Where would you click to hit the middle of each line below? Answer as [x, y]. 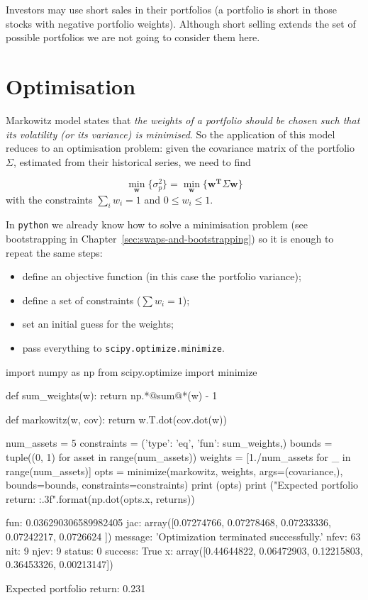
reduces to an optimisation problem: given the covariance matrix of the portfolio [180, 148]
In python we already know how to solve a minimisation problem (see [157, 224]
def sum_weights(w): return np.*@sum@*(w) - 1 [112, 395]
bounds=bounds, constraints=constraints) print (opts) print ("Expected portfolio [182, 485]
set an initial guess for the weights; [98, 324]
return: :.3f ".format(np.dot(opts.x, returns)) [100, 498]
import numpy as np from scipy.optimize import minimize [132, 371]
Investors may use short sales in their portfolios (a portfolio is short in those [171, 9]
